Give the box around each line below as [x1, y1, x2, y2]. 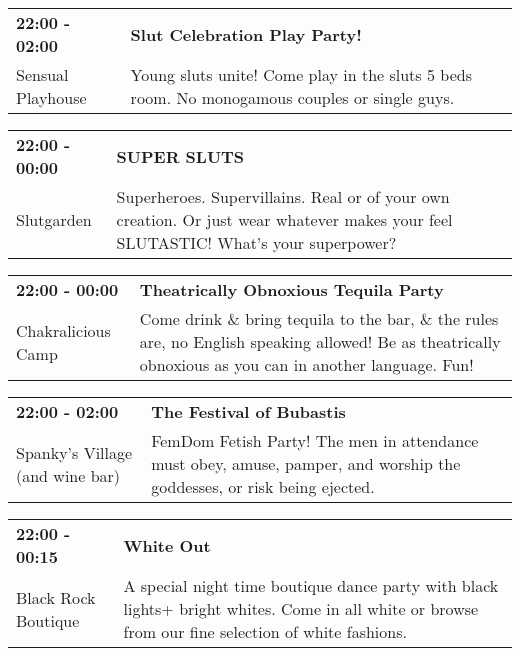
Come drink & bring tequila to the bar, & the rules [139, 307, 499, 330]
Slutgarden [16, 208, 92, 231]
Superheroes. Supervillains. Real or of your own [116, 185, 450, 208]
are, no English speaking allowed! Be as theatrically [139, 330, 501, 353]
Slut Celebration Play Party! [130, 22, 362, 46]
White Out [123, 533, 211, 557]
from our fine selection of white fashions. [123, 620, 407, 643]
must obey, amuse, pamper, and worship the [151, 452, 461, 475]
